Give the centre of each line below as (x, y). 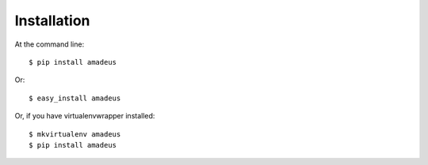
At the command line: (50, 44)
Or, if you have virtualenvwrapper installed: (85, 116)
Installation (52, 21)
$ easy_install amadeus (75, 98)
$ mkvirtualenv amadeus (75, 134)
